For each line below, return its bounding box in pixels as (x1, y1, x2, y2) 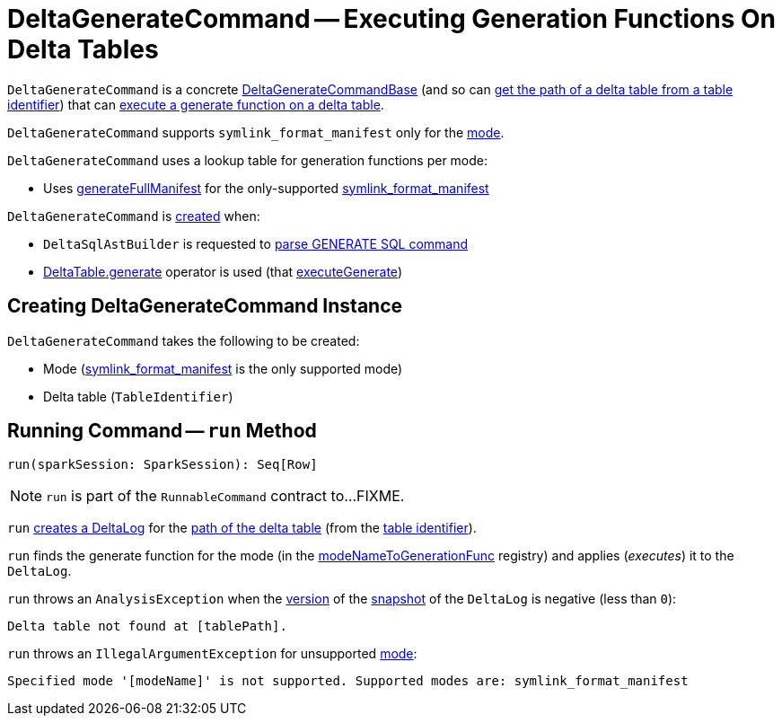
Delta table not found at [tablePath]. (7, 619, 287, 634)
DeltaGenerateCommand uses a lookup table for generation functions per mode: (7, 152, 488, 168)
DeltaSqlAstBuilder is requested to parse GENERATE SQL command (43, 235, 469, 251)
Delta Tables (7, 34, 159, 65)
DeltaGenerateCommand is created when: (7, 207, 260, 224)
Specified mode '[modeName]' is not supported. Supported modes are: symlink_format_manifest (7, 674, 689, 689)
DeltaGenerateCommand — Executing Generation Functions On (7, 4, 777, 34)
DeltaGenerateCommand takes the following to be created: (7, 332, 360, 348)
